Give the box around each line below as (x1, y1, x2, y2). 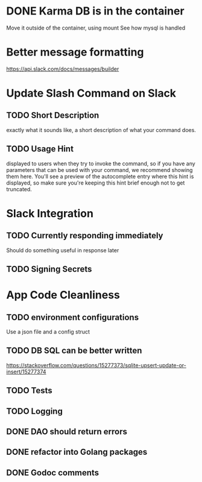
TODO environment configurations (6, 312, 139, 322)
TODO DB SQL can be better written (6, 346, 142, 356)
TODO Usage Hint (6, 144, 74, 154)
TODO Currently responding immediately (6, 230, 164, 241)
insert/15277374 (6, 368, 46, 375)
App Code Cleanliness (6, 288, 121, 302)
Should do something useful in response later (6, 246, 119, 254)
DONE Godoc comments (6, 468, 99, 478)
